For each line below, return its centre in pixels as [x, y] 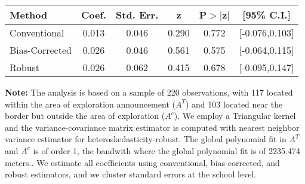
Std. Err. [137, 15]
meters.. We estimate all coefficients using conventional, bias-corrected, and [142, 162]
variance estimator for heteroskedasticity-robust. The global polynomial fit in [146, 139]
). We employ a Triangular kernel [235, 116]
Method [29, 15]
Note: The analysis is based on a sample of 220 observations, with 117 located [149, 92]
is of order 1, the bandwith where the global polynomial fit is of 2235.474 [167, 150]
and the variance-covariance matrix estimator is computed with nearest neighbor [152, 127]
